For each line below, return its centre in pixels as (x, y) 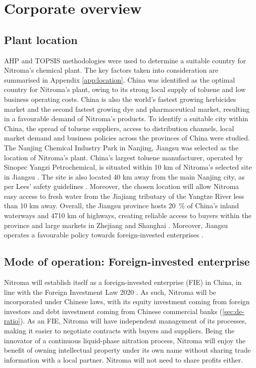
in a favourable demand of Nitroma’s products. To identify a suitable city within (126, 118)
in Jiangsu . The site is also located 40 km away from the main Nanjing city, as (124, 176)
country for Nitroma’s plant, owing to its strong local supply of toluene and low (125, 89)
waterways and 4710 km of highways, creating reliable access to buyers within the (128, 215)
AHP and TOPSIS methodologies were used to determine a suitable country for (125, 60)
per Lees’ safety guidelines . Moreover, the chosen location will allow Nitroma (122, 186)
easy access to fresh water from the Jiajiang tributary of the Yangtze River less (124, 196)
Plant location (41, 39)
